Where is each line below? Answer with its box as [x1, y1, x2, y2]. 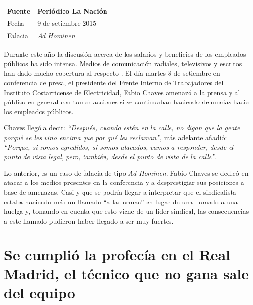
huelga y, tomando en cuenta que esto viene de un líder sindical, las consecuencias [4, 206, 249, 216]
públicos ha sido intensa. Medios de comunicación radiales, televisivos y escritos [4, 58, 242, 68]
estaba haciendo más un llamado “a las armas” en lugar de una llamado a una [4, 196, 238, 206]
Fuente [7, 5, 31, 16]
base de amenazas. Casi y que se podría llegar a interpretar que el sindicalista [4, 187, 236, 197]
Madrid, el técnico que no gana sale [4, 263, 249, 283]
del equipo [4, 282, 75, 302]
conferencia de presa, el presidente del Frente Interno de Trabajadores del [4, 78, 224, 88]
